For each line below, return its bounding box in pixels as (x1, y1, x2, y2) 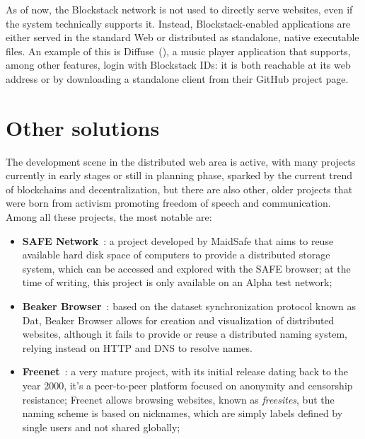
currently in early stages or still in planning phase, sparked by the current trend (6, 168, 352, 183)
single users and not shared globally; (22, 419, 180, 434)
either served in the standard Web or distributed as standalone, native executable (6, 30, 359, 45)
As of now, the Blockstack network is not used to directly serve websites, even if (6, 2, 353, 16)
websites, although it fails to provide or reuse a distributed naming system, (22, 326, 347, 341)
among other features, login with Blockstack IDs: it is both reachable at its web (6, 57, 351, 72)
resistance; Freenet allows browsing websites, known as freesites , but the (22, 392, 335, 406)
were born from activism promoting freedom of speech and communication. (6, 195, 331, 210)
